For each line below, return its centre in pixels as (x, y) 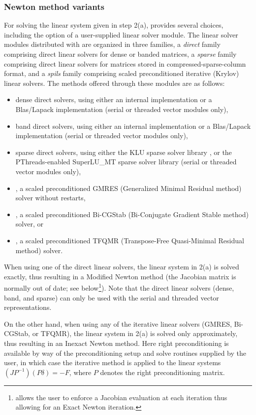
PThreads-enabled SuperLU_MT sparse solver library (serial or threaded (126, 162)
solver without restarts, (50, 198)
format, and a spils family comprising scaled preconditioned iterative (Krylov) (122, 73)
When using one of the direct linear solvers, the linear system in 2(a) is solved (122, 267)
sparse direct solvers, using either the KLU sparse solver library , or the (124, 152)
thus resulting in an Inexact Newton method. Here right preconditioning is (116, 343)
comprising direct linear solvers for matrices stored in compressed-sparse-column (125, 63)
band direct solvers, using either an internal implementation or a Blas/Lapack (133, 126)
